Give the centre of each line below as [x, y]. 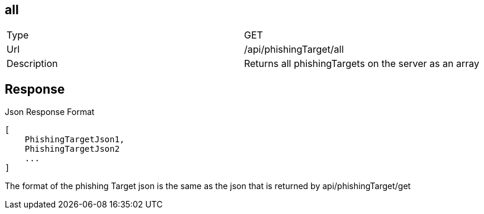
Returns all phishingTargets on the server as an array [361, 64]
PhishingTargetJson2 [72, 149]
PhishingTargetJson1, [75, 140]
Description [32, 64]
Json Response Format [50, 112]
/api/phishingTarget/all [294, 49]
